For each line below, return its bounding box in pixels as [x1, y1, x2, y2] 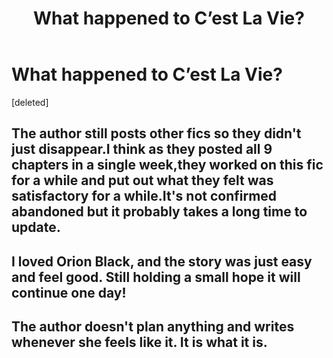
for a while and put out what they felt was [11, 172, 274, 189]
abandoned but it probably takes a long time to [11, 203, 308, 221]
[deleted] [11, 96, 49, 108]
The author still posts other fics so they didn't [11, 125, 302, 142]
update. [11, 219, 61, 236]
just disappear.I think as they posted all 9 [11, 141, 273, 158]
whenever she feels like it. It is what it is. [11, 334, 268, 351]
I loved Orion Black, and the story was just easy [11, 253, 313, 270]
